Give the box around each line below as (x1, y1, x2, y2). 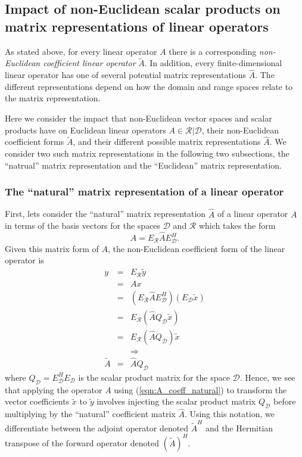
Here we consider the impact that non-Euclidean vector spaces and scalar (5, 112, 272, 124)
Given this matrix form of (5, 242, 99, 254)
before (273, 395, 296, 408)
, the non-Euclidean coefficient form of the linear (107, 242, 285, 254)
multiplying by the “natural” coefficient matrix (5, 408, 176, 420)
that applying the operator (5, 383, 102, 396)
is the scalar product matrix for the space (78, 371, 230, 383)
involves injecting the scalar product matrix (96, 395, 256, 408)
